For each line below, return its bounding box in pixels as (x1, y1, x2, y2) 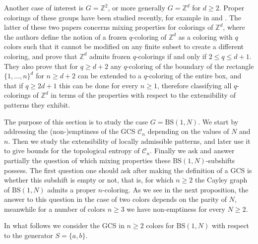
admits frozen (89, 51, 131, 61)
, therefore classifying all (157, 80, 232, 90)
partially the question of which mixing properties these (4, 155, 171, 165)
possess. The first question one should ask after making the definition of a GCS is (4, 165, 252, 175)
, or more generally (108, 2, 166, 12)
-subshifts (205, 155, 235, 165)
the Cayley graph (194, 175, 248, 185)
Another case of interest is (4, 2, 84, 12)
